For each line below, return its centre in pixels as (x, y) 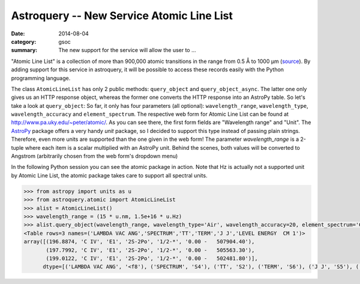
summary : (24, 50)
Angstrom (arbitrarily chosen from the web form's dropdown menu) (94, 156)
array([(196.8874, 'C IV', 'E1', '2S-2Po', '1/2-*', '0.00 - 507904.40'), (139, 242)
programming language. (41, 78)
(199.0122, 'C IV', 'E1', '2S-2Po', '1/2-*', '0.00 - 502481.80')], (152, 258)
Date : (18, 34)
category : (24, 41)
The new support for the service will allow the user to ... (127, 50)
